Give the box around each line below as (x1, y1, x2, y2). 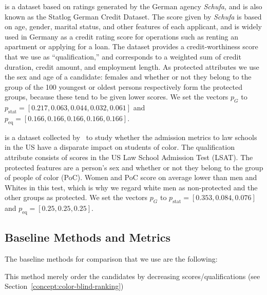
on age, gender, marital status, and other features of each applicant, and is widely (5, 21, 262, 32)
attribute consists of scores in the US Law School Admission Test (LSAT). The (5, 151, 253, 162)
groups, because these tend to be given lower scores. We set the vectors (5, 91, 228, 102)
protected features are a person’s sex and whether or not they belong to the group (5, 162, 263, 172)
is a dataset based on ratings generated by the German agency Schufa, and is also (5, 1, 262, 11)
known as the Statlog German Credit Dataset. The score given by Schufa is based (5, 11, 262, 22)
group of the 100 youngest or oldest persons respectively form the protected (5, 81, 242, 92)
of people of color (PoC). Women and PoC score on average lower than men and (5, 172, 257, 183)
